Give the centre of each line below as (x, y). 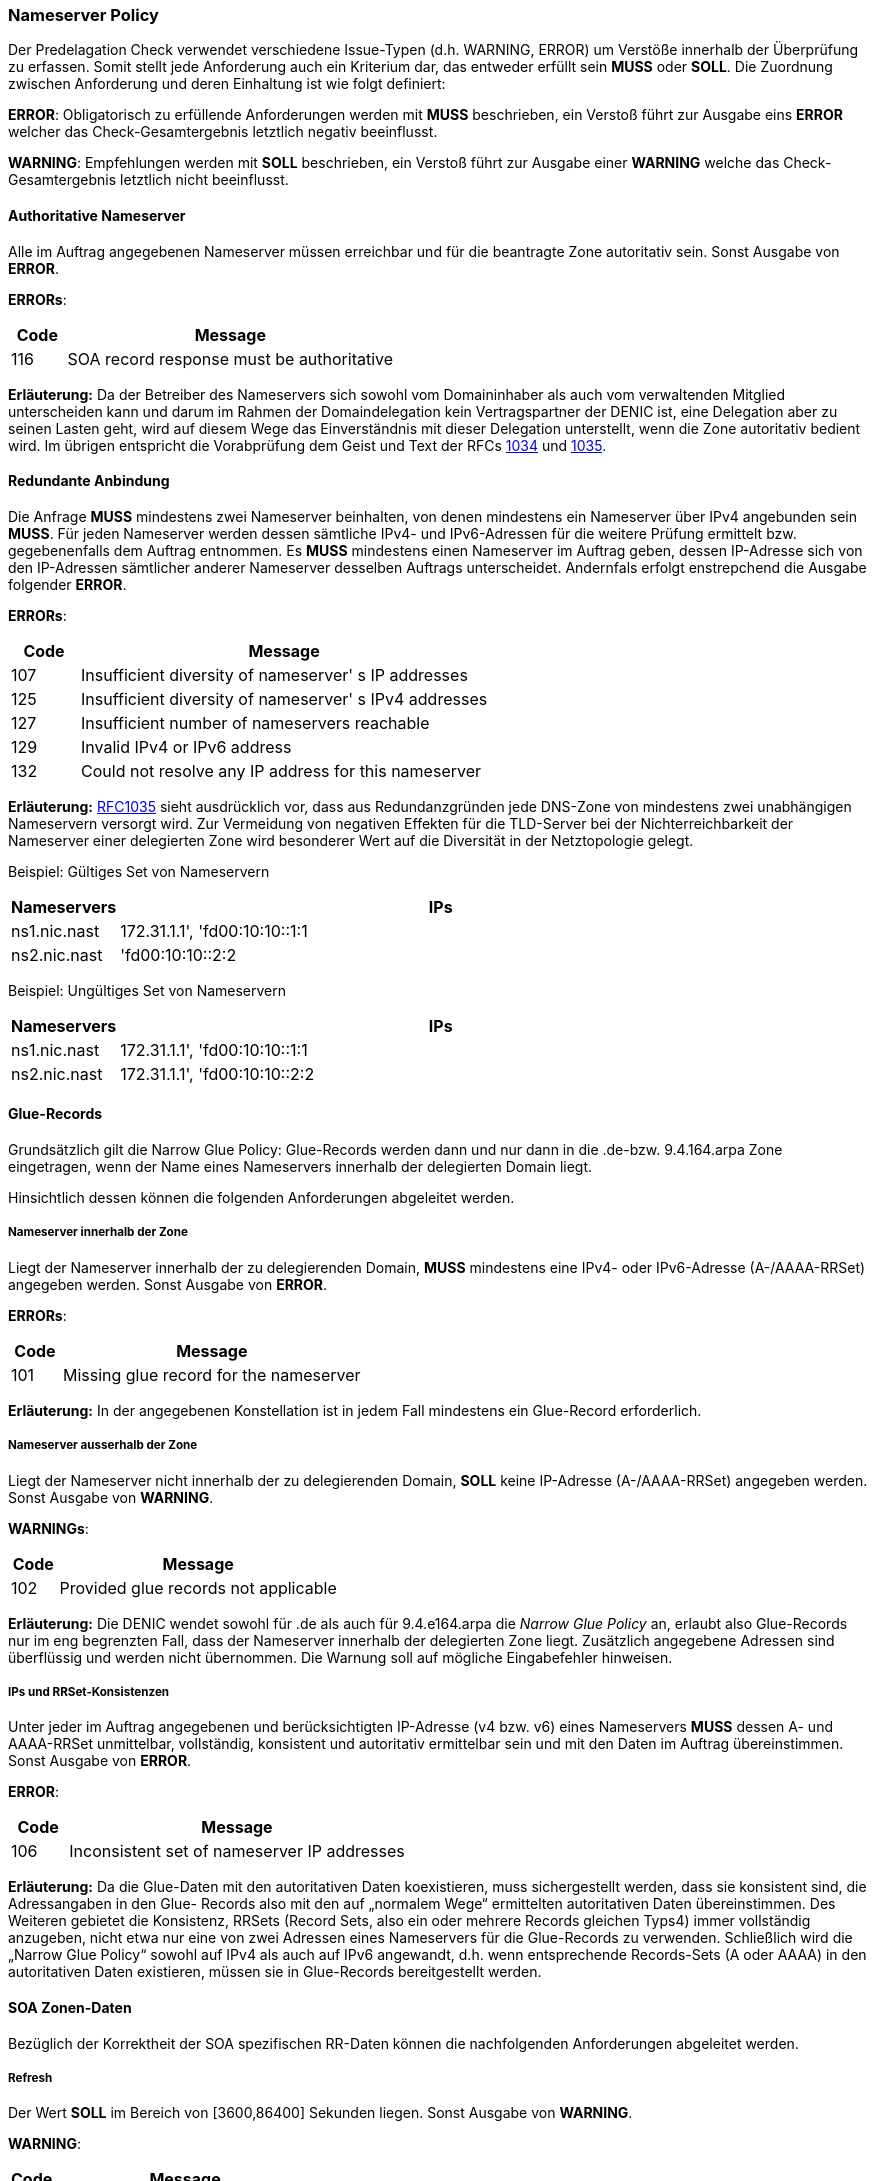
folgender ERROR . (67, 584)
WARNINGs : (48, 1528)
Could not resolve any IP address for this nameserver (281, 770)
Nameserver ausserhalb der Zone (103, 1445)
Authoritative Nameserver (97, 215)
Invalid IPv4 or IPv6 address (186, 746)
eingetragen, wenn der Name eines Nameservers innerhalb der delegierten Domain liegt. (300, 1167)
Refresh (30, 2077)
